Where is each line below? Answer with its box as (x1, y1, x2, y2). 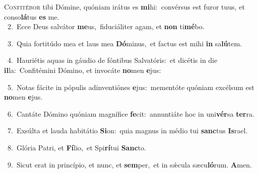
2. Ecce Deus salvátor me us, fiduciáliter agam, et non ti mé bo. (7, 21, 205, 32)
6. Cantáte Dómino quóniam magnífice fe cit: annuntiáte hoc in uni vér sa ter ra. (7, 108, 254, 119)
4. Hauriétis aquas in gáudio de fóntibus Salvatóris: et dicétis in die (7, 55, 218, 65)
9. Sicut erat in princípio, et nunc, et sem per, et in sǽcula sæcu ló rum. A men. (7, 159, 252, 169)
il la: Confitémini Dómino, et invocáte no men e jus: (4, 64, 161, 75)
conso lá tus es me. (4, 11, 59, 22)
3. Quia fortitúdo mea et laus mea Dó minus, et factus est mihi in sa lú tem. (7, 38, 242, 48)
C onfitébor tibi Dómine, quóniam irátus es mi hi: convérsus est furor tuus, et (4, 2, 245, 12)
